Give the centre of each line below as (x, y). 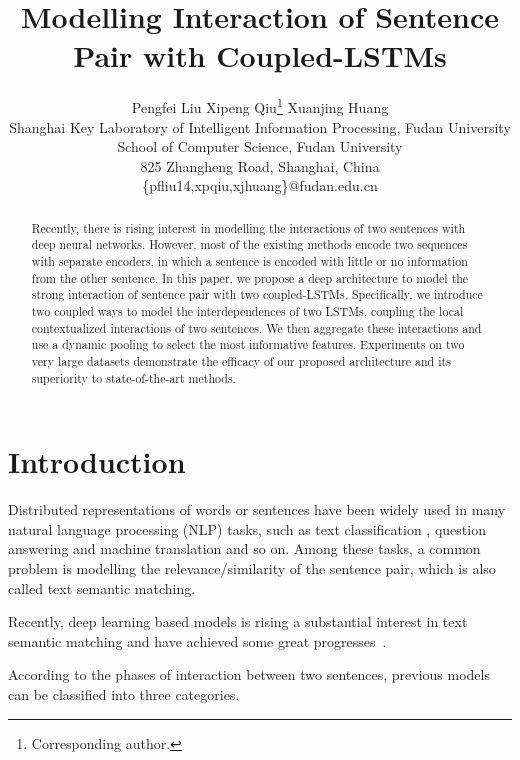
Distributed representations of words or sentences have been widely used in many (257, 509)
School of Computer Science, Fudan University (260, 146)
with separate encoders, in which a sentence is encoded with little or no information (249, 261)
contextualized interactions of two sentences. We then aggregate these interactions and (256, 327)
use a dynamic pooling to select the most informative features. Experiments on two (248, 344)
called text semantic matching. (102, 587)
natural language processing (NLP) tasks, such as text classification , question (247, 528)
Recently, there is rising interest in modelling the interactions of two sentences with (248, 227)
